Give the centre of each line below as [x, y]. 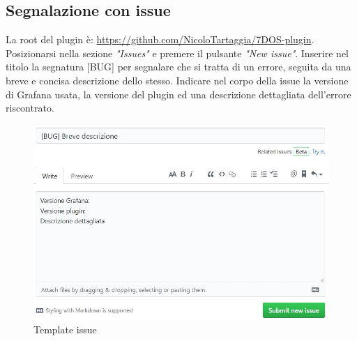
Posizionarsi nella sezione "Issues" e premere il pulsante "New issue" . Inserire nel [177, 53]
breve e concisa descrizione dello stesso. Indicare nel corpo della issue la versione [177, 80]
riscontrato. [30, 108]
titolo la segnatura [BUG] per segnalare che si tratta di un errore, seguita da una [178, 67]
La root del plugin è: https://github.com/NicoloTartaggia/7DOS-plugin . [160, 39]
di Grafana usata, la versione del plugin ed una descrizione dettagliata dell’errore [178, 94]
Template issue [65, 329]
